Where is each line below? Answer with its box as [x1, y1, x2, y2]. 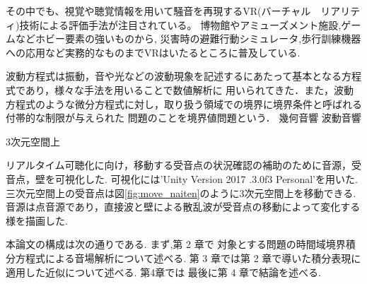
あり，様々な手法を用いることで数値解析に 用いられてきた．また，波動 [25, 82, 354, 97]
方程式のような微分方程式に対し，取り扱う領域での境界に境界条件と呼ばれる [6, 96, 362, 111]
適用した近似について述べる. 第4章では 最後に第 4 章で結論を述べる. [6, 264, 322, 279]
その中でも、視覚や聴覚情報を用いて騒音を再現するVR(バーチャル [6, 4, 311, 18]
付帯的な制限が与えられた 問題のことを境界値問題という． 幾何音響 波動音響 [6, 110, 361, 125]
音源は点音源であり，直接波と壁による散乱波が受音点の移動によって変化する [6, 199, 361, 214]
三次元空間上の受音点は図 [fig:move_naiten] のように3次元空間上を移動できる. [6, 185, 356, 200]
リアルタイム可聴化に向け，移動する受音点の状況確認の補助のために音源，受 [6, 158, 361, 172]
